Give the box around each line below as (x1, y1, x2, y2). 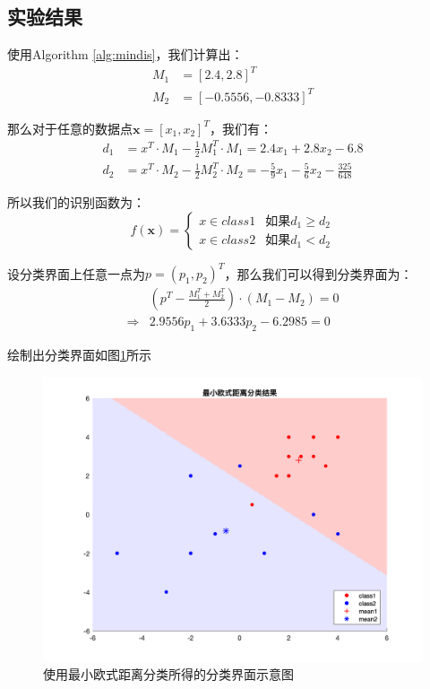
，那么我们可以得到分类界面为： (224, 264, 413, 283)
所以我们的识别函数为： (7, 193, 145, 212)
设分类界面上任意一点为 (7, 264, 145, 283)
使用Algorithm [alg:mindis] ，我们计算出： (7, 45, 244, 64)
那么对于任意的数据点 (7, 118, 133, 137)
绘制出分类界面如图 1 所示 (7, 345, 151, 364)
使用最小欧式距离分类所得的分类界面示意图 (43, 665, 294, 684)
